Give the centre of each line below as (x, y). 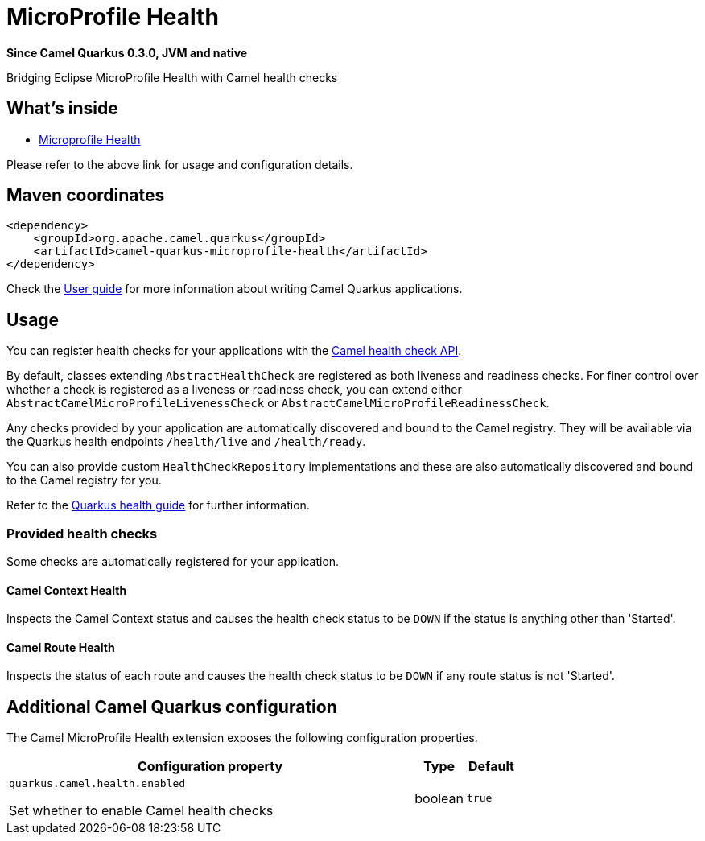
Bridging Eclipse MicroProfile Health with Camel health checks (172, 77)
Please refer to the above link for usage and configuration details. (180, 164)
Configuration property (210, 767)
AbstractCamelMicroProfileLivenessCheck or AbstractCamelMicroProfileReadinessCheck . (278, 403)
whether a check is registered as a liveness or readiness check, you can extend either (234, 390)
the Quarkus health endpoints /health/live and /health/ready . (186, 442)
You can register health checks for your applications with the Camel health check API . (234, 351)
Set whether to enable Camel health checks (141, 811)
